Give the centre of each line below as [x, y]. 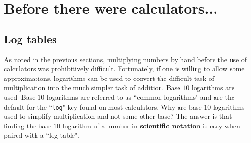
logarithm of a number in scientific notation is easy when [151, 125]
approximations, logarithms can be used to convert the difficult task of [109, 78]
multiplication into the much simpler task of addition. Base [92, 87]
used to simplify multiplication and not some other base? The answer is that [118, 116]
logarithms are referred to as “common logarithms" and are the [140, 97]
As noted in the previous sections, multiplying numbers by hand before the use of [125, 59]
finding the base [28, 125]
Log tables [30, 39]
